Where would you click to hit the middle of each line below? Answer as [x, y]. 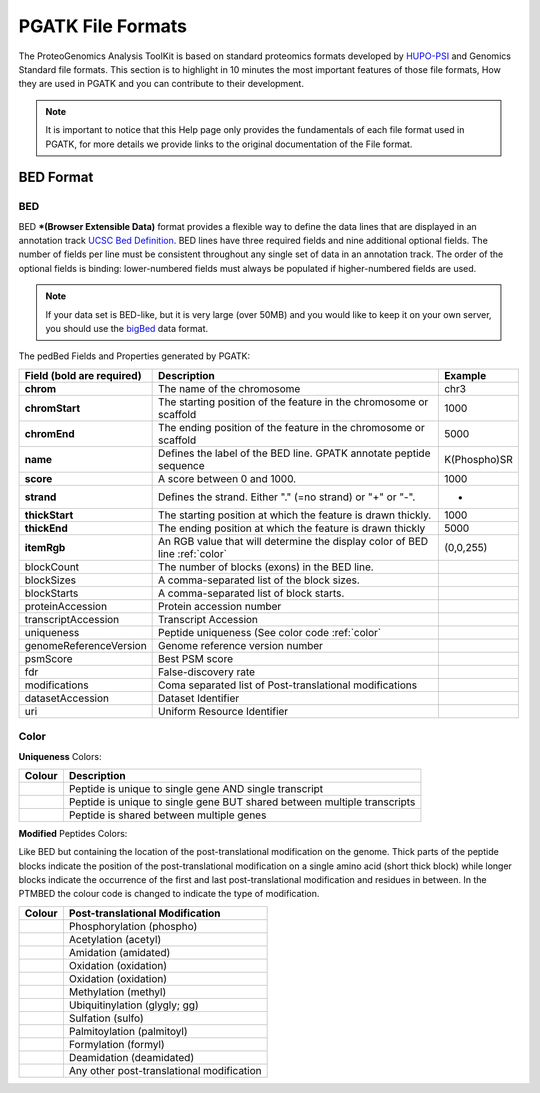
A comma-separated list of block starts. [251, 593]
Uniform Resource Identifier [223, 711]
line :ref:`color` [192, 553]
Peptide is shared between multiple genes [167, 815]
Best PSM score [196, 658]
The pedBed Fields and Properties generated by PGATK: [134, 356]
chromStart [52, 408]
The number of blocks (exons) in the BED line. [266, 567]
